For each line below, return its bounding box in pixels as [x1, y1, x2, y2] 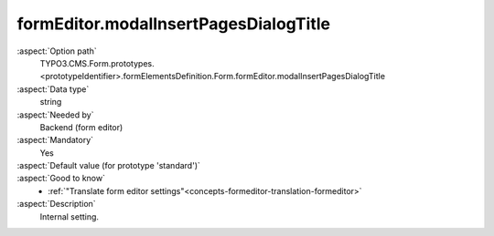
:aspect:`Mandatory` [16, 135, 94, 146]
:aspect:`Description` [16, 199, 96, 210]
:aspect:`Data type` [16, 83, 90, 95]
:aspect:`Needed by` [16, 109, 94, 120]
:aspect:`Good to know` [16, 173, 105, 184]
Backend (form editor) [39, 121, 123, 132]
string [39, 97, 62, 108]
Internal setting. [39, 210, 100, 222]
